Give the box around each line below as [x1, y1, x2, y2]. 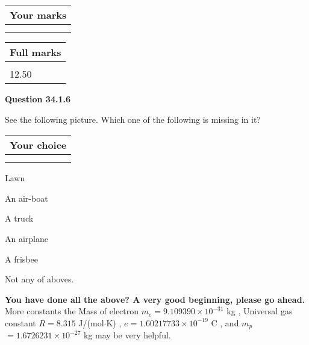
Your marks [10, 8, 67, 22]
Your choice [10, 138, 67, 152]
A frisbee [5, 252, 38, 265]
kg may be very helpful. [83, 329, 171, 341]
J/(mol [78, 316, 104, 329]
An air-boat [5, 191, 48, 204]
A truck [5, 212, 34, 225]
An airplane [5, 232, 49, 244]
